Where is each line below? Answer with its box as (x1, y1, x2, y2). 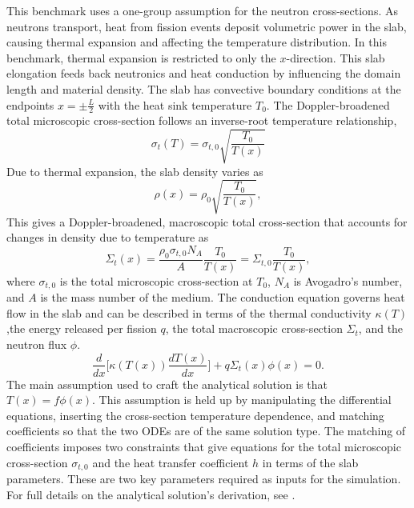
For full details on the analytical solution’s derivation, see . (6, 486, 295, 502)
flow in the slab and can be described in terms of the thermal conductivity (6, 304, 372, 321)
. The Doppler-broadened (266, 96, 390, 113)
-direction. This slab (286, 49, 385, 66)
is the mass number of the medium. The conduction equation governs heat (40, 289, 405, 306)
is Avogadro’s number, (293, 272, 403, 289)
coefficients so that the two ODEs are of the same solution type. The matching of (6, 422, 406, 439)
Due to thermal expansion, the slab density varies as (6, 162, 263, 179)
